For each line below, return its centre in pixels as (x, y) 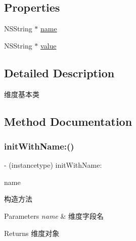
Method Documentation (68, 121)
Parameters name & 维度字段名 (54, 215)
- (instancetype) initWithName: (53, 165)
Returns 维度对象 (32, 233)
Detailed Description (59, 73)
